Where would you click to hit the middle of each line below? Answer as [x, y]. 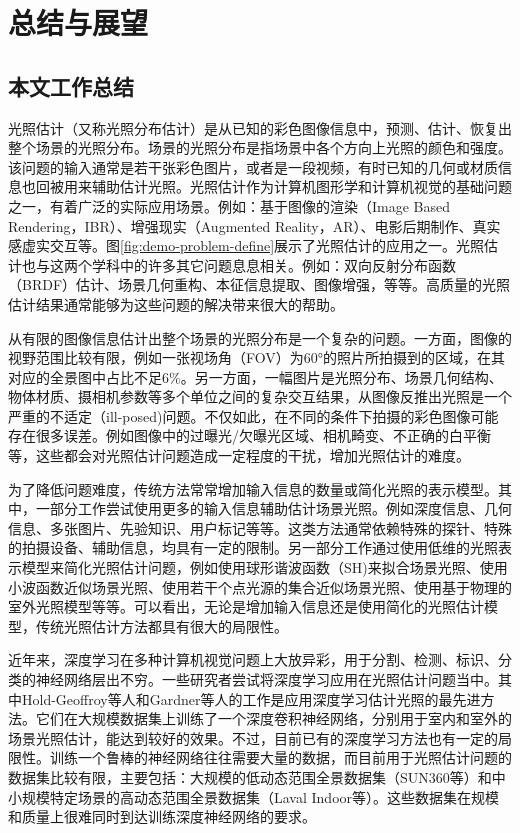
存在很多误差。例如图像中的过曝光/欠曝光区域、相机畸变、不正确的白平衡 [249, 435]
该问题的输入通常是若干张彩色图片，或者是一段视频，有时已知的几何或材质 [253, 166]
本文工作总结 [71, 85]
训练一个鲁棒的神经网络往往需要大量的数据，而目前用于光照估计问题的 [280, 757]
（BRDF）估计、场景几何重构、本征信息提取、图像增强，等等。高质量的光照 [259, 284]
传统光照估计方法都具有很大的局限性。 [161, 625]
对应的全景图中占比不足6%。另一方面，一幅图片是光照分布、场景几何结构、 [255, 376]
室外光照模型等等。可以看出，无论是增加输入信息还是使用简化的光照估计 [246, 606]
